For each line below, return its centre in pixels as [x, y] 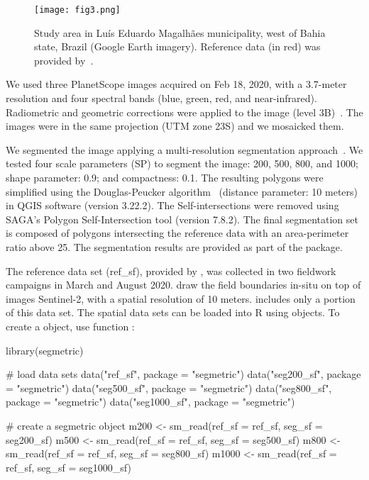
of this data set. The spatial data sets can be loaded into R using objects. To [173, 312]
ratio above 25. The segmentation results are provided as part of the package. [174, 246]
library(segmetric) [45, 350]
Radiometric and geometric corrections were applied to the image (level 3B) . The [184, 112]
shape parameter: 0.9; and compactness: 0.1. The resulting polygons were [165, 177]
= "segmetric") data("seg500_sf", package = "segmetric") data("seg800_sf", [169, 387]
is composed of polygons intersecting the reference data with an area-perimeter [177, 233]
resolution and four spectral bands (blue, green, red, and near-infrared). [161, 98]
